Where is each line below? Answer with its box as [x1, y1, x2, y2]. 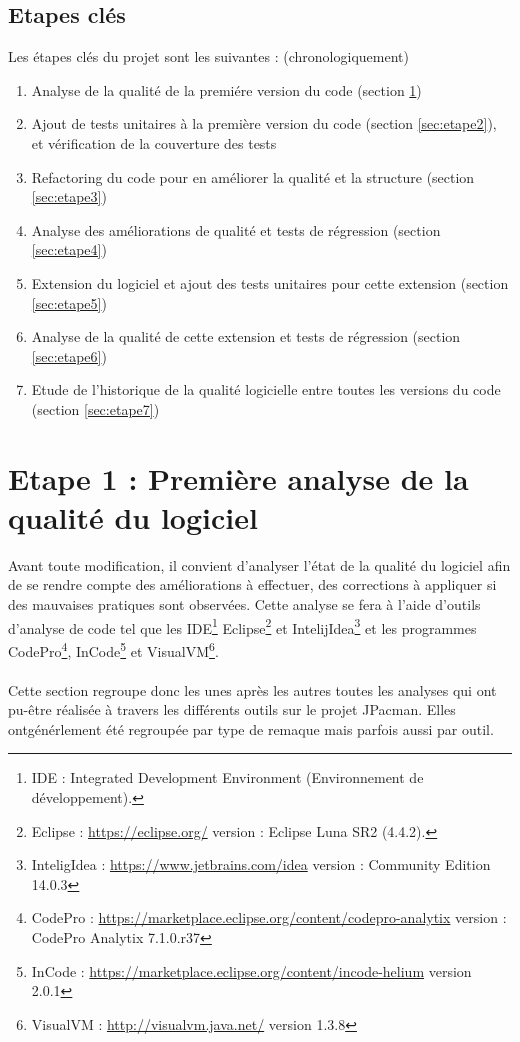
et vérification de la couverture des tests [31, 132, 277, 153]
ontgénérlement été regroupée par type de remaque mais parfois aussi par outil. [8, 718, 494, 739]
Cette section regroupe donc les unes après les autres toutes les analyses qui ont [8, 679, 497, 700]
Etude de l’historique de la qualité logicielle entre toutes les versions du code [31, 379, 501, 400]
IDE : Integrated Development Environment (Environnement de [31, 767, 424, 788]
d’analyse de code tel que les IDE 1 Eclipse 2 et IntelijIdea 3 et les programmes [8, 614, 477, 638]
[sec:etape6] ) [31, 345, 107, 366]
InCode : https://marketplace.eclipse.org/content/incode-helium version [31, 960, 472, 981]
